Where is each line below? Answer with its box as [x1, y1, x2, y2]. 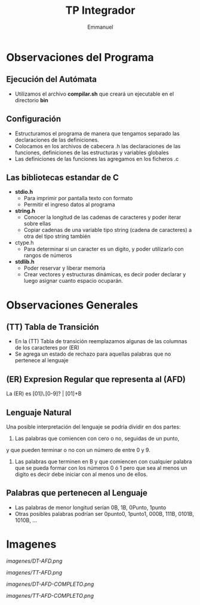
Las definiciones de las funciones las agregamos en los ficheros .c [14, 155, 179, 162]
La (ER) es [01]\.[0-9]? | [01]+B [6, 390, 82, 398]
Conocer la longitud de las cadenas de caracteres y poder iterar [23, 213, 181, 221]
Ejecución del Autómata [6, 74, 97, 84]
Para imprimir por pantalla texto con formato [23, 195, 133, 202]
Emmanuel [87, 23, 113, 30]
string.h [14, 207, 36, 215]
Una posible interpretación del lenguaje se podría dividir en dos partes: [6, 423, 181, 430]
